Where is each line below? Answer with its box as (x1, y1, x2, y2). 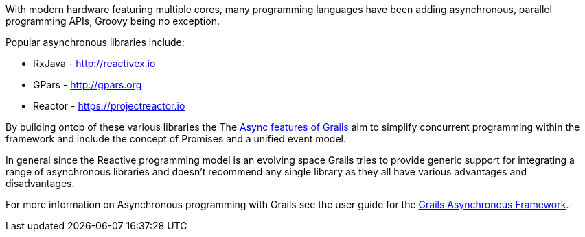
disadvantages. (5, 177, 75, 189)
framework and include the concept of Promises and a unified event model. (5, 133, 347, 145)
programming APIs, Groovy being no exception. (5, 15, 220, 27)
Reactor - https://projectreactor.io (33, 100, 185, 112)
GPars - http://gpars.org (33, 79, 142, 90)
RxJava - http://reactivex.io (33, 58, 156, 69)
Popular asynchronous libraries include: (5, 36, 185, 48)
